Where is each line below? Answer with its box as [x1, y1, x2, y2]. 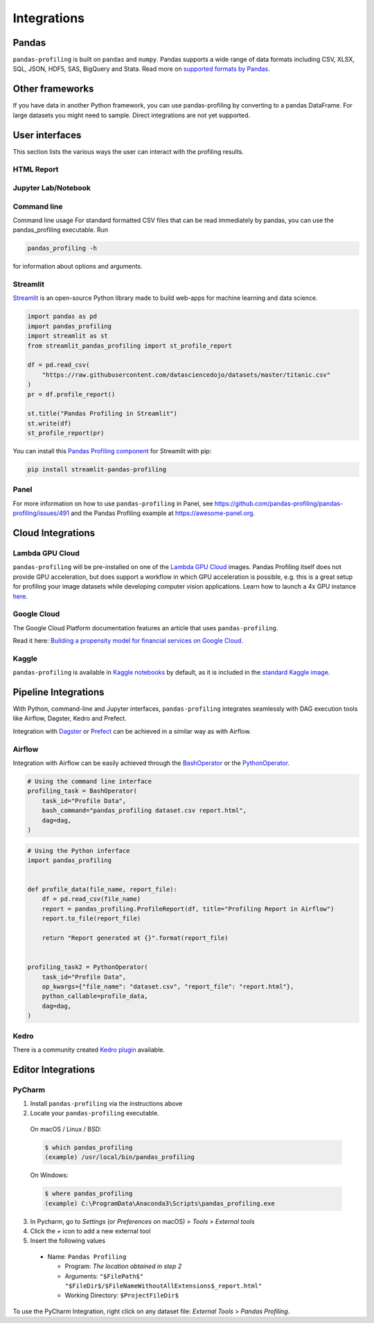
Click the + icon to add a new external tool [30, 1227, 151, 1235]
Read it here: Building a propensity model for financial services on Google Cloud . [12, 637, 244, 645]
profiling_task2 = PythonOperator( [27, 963, 148, 971]
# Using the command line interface [27, 777, 152, 785]
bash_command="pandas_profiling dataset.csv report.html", [42, 807, 247, 815]
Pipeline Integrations [12, 686, 105, 698]
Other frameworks [12, 83, 94, 95]
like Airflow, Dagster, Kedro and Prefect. [12, 714, 127, 723]
